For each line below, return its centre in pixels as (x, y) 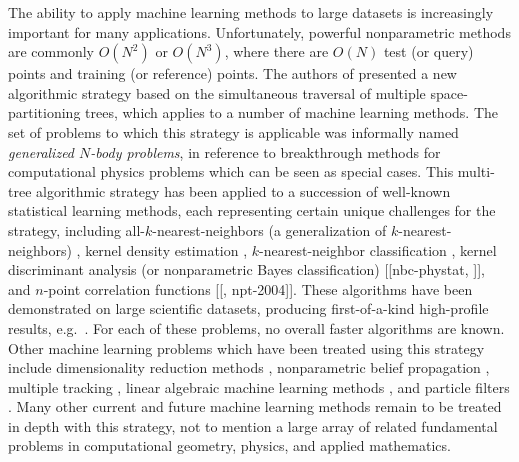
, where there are (276, 51)
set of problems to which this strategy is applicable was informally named (233, 131)
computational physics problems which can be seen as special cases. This (231, 171)
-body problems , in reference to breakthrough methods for (265, 151)
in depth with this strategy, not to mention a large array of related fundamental (253, 425)
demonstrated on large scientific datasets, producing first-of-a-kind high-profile (248, 308)
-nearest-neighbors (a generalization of (269, 229)
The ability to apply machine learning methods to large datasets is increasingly (251, 12)
